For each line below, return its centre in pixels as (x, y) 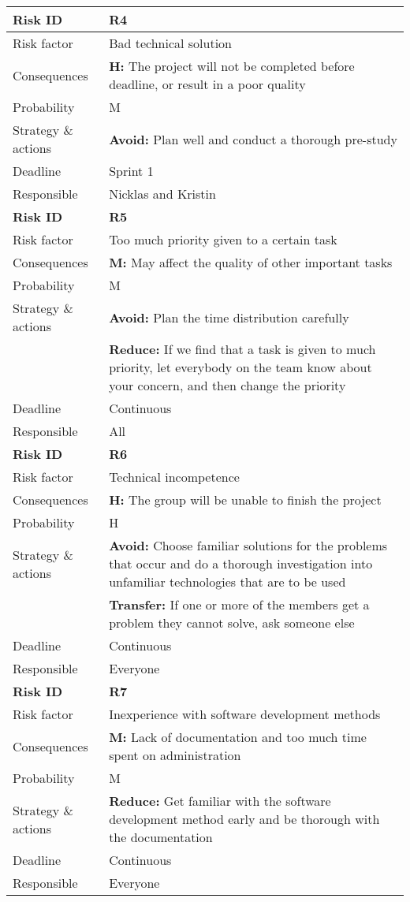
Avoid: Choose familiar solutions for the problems (248, 545)
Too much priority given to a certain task (223, 239)
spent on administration (175, 755)
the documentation (161, 837)
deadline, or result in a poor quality (207, 84)
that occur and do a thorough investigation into (241, 563)
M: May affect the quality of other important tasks (251, 262)
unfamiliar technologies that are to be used (227, 581)
